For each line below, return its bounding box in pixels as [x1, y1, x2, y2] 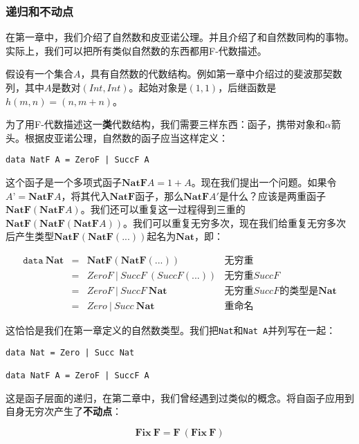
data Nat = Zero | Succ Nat [6, 347, 135, 358]
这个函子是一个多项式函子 [6, 175, 122, 189]
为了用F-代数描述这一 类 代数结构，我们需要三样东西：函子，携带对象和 [6, 117, 325, 131]
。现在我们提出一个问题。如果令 [191, 175, 337, 189]
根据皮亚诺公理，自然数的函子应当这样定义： [24, 130, 228, 145]
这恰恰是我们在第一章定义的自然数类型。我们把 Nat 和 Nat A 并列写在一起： [6, 323, 336, 337]
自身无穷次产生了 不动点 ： [6, 404, 122, 418]
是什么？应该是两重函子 [219, 188, 326, 203]
